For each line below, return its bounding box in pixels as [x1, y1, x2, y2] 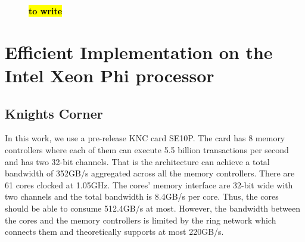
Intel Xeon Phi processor [5, 63, 214, 87]
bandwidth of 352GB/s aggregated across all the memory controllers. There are [5, 167, 295, 179]
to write [29, 5, 63, 17]
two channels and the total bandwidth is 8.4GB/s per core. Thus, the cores [5, 190, 279, 203]
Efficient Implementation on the [5, 39, 273, 64]
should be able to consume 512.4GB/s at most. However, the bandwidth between [5, 201, 301, 214]
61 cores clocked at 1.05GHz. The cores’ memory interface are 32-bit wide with [5, 178, 293, 191]
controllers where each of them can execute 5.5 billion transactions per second [5, 143, 289, 156]
